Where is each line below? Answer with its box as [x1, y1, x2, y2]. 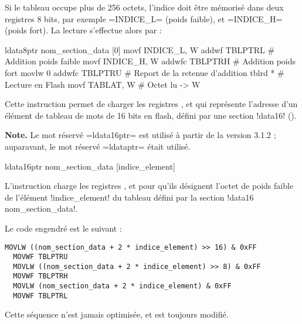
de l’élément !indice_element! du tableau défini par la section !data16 [5, 191, 254, 203]
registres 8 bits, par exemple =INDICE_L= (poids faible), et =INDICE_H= [5, 12, 283, 25]
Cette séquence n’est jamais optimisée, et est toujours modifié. [5, 308, 229, 320]
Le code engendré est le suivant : [5, 222, 122, 234]
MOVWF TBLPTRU [13, 253, 68, 261]
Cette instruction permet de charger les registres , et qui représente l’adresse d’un [5, 98, 298, 110]
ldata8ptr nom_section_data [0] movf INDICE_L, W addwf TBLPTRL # [5, 43, 275, 56]
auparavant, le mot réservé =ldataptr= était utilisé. [5, 140, 191, 152]
